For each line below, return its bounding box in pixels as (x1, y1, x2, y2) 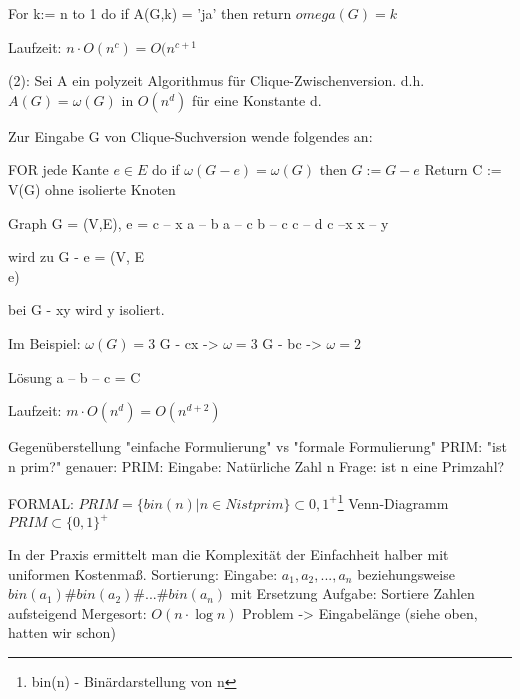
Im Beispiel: (8, 332, 81, 353)
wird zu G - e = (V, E (8, 246, 145, 267)
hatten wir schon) (8, 622, 116, 643)
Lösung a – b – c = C (8, 366, 141, 387)
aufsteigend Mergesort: (8, 602, 147, 623)
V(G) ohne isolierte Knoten (8, 178, 176, 199)
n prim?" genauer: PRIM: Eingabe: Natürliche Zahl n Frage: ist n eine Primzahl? (8, 455, 505, 476)
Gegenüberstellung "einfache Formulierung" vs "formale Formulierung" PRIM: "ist (8, 436, 507, 457)
